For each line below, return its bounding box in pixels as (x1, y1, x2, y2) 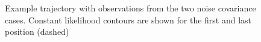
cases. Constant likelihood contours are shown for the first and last (5, 13, 252, 26)
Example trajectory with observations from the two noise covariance (5, 2, 256, 14)
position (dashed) (5, 25, 69, 38)
